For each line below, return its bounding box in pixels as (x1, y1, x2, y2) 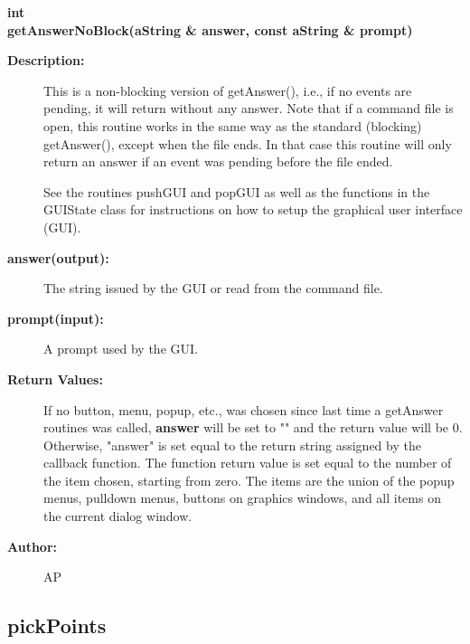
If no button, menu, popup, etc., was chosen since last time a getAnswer (43, 400, 444, 419)
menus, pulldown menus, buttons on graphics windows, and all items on (43, 488, 441, 507)
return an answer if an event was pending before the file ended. (43, 152, 393, 171)
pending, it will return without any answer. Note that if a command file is (43, 99, 454, 118)
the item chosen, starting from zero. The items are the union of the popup (43, 470, 455, 489)
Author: (7, 536, 58, 555)
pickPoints (7, 611, 107, 639)
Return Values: (7, 369, 103, 388)
